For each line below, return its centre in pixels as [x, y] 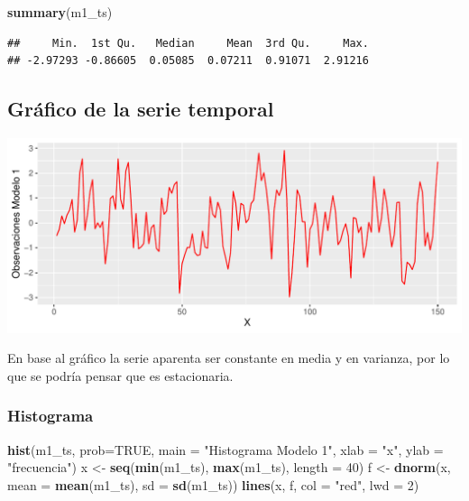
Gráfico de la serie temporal [141, 109]
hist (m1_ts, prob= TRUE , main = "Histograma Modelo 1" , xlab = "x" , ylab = [225, 449]
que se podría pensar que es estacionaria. [120, 375]
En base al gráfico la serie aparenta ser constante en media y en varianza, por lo [229, 358]
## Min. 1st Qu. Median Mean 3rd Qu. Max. [188, 43]
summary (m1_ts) [60, 12]
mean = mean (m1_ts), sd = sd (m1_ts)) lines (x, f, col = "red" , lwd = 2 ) [213, 484]
